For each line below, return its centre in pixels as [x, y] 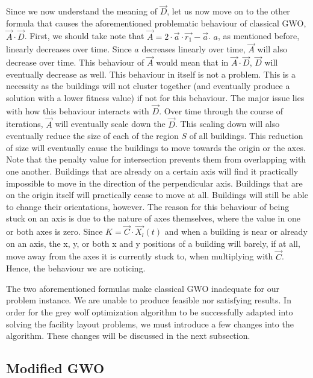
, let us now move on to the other [228, 11]
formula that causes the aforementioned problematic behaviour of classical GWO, [156, 23]
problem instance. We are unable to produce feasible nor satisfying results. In [149, 300]
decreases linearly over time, [194, 49]
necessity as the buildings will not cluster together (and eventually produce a [148, 86]
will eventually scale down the [110, 124]
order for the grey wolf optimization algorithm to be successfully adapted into [150, 312]
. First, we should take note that [84, 36]
